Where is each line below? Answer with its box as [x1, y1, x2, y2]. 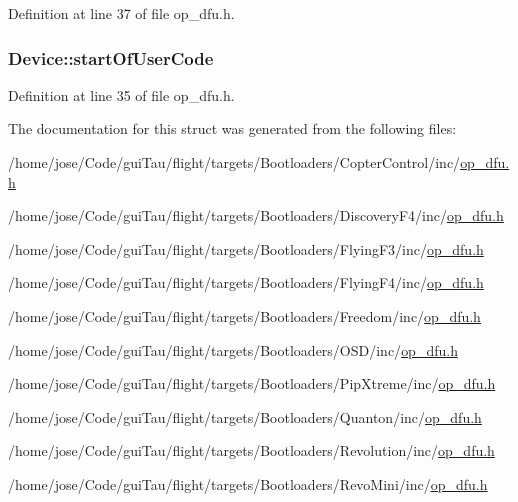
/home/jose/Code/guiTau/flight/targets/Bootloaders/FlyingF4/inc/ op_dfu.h [8, 272, 484, 293]
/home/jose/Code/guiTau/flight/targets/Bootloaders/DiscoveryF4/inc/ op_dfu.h [8, 205, 504, 226]
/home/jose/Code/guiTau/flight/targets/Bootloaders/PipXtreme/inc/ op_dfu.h [8, 373, 496, 394]
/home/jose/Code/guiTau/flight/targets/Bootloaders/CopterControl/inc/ [8, 152, 461, 172]
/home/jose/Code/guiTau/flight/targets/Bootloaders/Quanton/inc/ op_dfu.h [8, 406, 482, 427]
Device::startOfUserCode [8, 45, 214, 70]
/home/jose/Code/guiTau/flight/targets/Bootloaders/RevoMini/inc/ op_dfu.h [8, 473, 488, 494]
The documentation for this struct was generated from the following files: [8, 118, 457, 139]
